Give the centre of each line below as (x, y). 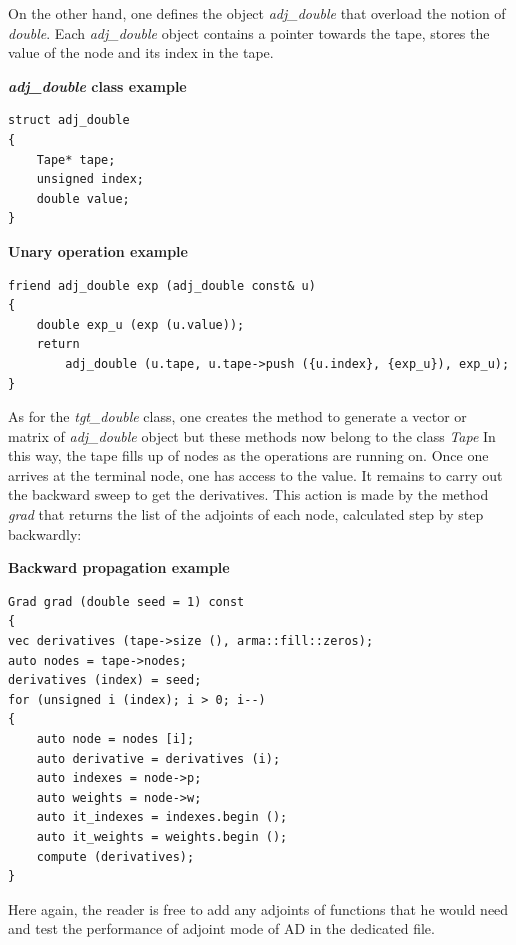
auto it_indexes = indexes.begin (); (162, 817)
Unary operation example (98, 250)
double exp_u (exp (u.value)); (140, 324)
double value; (83, 198)
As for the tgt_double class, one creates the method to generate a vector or (237, 416)
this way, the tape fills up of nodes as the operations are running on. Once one (248, 455)
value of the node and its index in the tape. (141, 52)
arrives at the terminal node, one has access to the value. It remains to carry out (255, 474)
